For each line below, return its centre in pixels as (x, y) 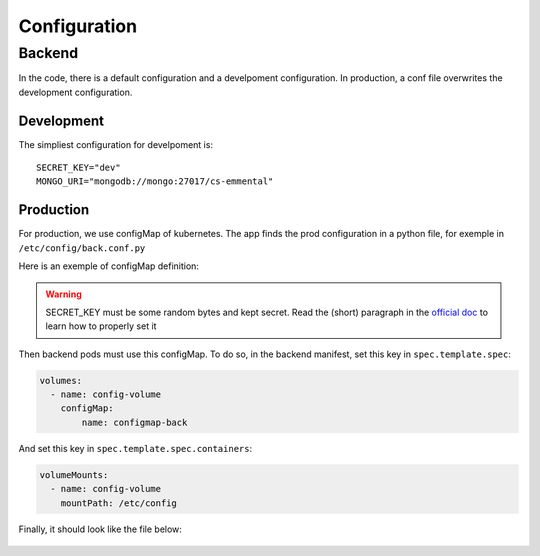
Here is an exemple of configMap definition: (109, 266)
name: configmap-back (134, 422)
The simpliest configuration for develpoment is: (116, 144)
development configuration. (75, 92)
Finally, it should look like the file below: (100, 529)
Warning (63, 294)
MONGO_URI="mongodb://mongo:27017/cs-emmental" (155, 181)
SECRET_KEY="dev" (78, 168)
